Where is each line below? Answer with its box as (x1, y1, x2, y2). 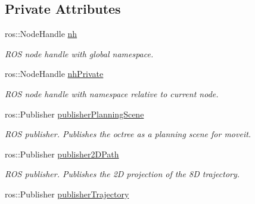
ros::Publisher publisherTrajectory (5, 187, 129, 200)
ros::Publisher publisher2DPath (5, 147, 119, 160)
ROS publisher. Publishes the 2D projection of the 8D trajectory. (5, 168, 240, 180)
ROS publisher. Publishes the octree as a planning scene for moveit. (5, 128, 251, 140)
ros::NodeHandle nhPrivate (5, 67, 104, 80)
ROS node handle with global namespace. (5, 47, 154, 60)
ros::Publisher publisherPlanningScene (5, 107, 144, 120)
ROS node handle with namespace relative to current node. (5, 87, 219, 100)
